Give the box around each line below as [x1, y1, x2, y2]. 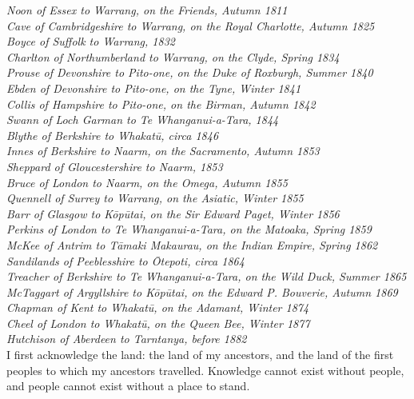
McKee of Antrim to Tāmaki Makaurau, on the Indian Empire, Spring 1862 [6, 236, 378, 253]
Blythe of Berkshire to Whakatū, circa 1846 [6, 126, 219, 143]
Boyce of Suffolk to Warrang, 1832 [6, 33, 175, 50]
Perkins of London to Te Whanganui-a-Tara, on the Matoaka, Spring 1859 [6, 221, 372, 237]
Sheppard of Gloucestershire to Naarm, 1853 [6, 158, 223, 174]
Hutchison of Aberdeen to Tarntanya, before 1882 [6, 330, 247, 347]
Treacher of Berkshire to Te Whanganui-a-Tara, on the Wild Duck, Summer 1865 [6, 268, 407, 285]
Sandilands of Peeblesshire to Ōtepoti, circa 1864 [6, 252, 245, 269]
